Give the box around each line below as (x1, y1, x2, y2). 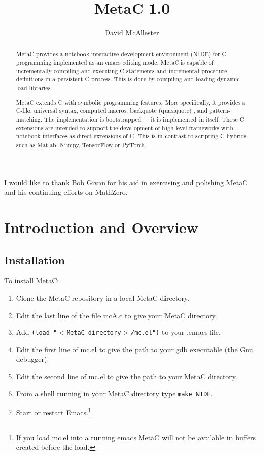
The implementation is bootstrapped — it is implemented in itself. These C (44, 115, 244, 123)
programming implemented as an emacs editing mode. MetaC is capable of (16, 58, 214, 67)
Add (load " (16, 327, 57, 337)
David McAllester (105, 27, 159, 38)
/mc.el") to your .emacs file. (130, 327, 221, 337)
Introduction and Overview (4, 217, 199, 237)
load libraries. (16, 83, 52, 92)
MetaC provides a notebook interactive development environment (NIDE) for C (16, 49, 227, 58)
